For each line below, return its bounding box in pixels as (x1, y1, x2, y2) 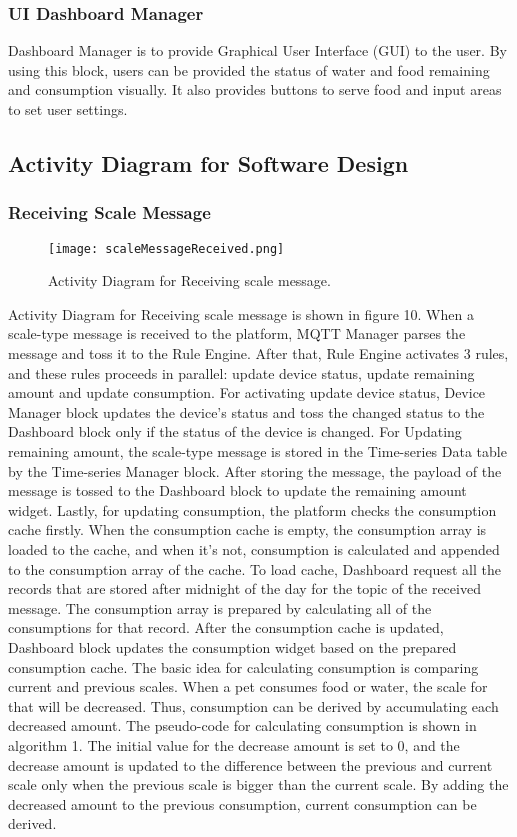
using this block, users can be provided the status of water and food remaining (8, 59, 490, 80)
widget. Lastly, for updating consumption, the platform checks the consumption (8, 499, 497, 520)
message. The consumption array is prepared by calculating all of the (8, 597, 432, 618)
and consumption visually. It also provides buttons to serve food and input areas (8, 79, 502, 100)
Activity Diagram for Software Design (8, 147, 409, 178)
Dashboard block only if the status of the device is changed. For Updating (8, 421, 462, 442)
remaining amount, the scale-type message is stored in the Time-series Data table (8, 441, 507, 461)
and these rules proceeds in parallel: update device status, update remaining (8, 362, 475, 383)
